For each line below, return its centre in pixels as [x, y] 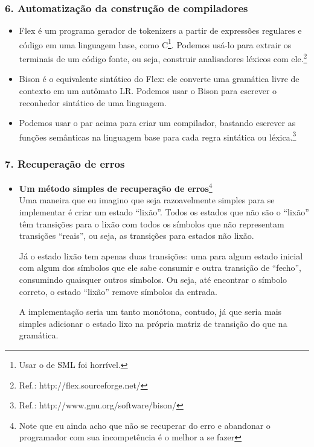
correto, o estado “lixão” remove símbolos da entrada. [118, 291]
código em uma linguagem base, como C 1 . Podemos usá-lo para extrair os [155, 43]
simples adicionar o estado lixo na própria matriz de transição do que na [153, 323]
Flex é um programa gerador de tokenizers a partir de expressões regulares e [160, 30]
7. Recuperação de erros [65, 163]
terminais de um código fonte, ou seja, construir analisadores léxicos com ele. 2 [163, 58]
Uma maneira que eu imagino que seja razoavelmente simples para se [147, 200]
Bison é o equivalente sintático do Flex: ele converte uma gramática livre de [159, 79]
